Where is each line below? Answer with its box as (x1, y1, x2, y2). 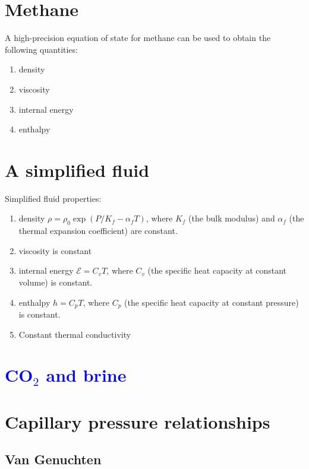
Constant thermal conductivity (18, 328, 131, 340)
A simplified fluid (5, 157, 150, 182)
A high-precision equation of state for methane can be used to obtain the (5, 31, 271, 44)
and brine (46, 363, 127, 387)
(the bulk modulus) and (188, 212, 275, 224)
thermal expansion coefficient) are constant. (18, 224, 178, 237)
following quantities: (5, 43, 78, 55)
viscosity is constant (18, 244, 92, 256)
